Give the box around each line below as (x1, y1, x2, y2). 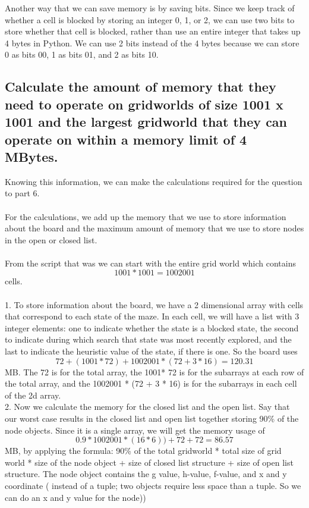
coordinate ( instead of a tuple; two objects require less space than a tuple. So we (5, 479, 301, 491)
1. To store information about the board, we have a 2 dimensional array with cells (5, 298, 304, 311)
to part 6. (5, 187, 40, 199)
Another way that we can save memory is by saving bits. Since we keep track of (5, 2, 295, 14)
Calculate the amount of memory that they (5, 77, 276, 96)
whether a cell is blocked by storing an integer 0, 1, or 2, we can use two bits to (5, 13, 295, 26)
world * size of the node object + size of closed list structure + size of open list (5, 456, 294, 468)
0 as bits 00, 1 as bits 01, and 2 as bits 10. (5, 48, 159, 61)
